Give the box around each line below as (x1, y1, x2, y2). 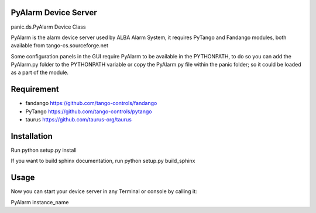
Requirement (11, 85, 60, 95)
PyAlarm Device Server (11, 8, 98, 18)
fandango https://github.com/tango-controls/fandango (25, 100, 157, 107)
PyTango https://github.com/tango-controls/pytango (25, 108, 152, 115)
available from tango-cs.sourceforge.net (11, 42, 108, 49)
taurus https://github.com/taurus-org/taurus (25, 116, 132, 123)
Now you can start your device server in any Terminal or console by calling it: (11, 188, 197, 195)
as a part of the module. (11, 69, 69, 76)
